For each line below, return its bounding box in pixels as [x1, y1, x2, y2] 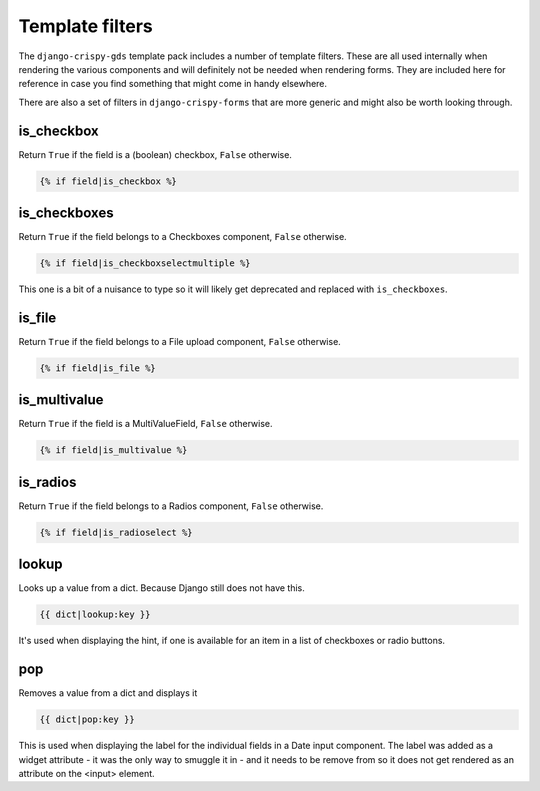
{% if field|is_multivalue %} [39, 445, 188, 456]
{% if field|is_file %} [39, 362, 157, 374]
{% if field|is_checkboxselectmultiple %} [39, 258, 251, 269]
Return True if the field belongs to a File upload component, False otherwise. [18, 335, 342, 347]
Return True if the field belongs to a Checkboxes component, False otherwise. [18, 231, 347, 243]
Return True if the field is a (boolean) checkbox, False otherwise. [18, 148, 292, 160]
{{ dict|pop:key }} [39, 714, 135, 725]
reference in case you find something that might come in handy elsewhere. [18, 78, 328, 90]
